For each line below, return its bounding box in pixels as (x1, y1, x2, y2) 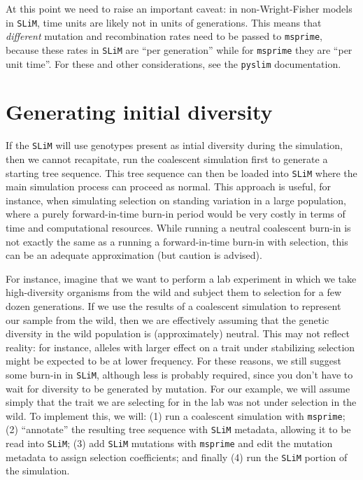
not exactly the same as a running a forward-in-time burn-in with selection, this (6, 234, 348, 248)
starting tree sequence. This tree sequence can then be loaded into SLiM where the (6, 165, 357, 180)
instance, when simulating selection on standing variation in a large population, (6, 192, 346, 207)
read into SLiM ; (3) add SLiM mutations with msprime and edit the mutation (6, 436, 333, 451)
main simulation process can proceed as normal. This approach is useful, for (6, 179, 332, 194)
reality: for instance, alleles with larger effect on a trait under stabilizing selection (6, 339, 355, 354)
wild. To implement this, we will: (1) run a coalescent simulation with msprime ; (6, 408, 346, 423)
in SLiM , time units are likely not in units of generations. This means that (6, 15, 322, 29)
